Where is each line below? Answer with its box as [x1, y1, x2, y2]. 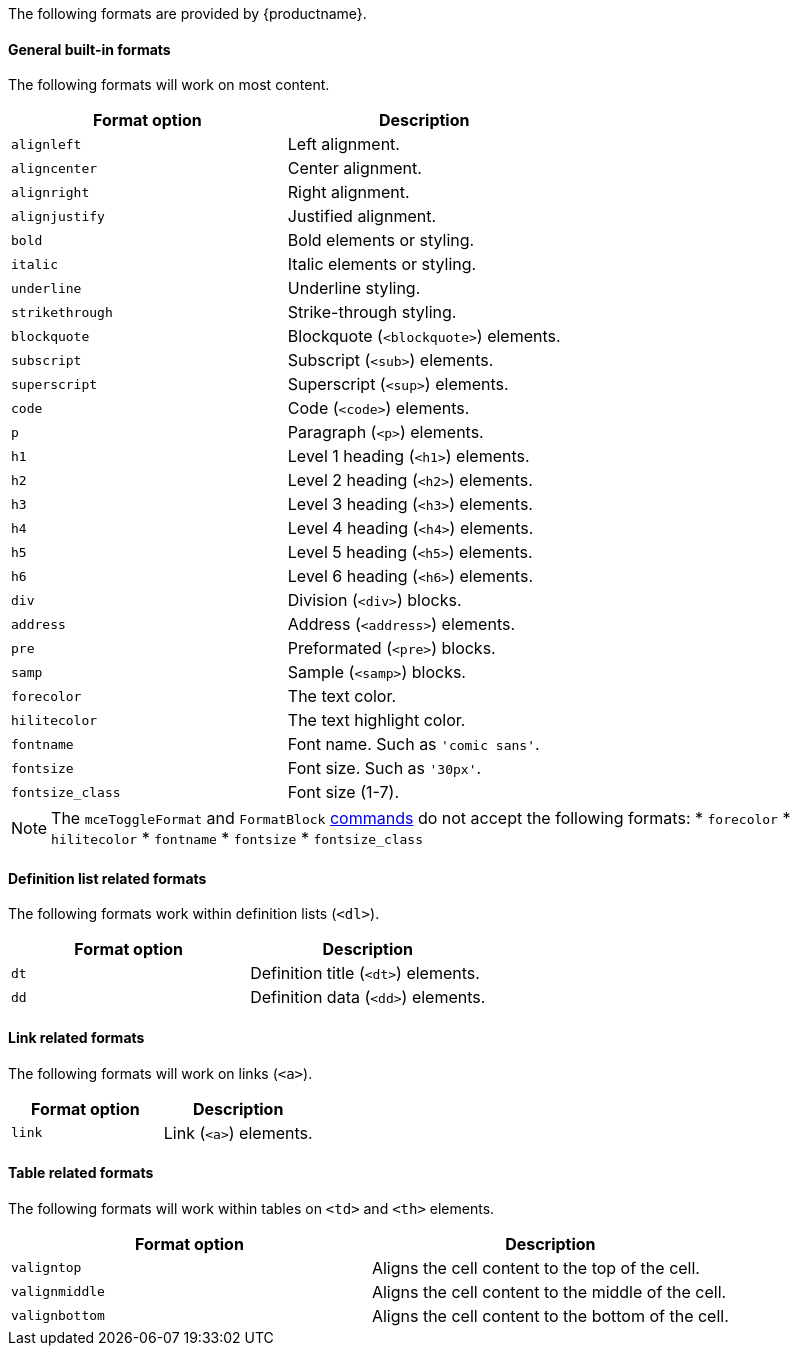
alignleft [11, 136, 82, 152]
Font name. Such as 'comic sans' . [287, 734, 540, 755]
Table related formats [8, 1164, 154, 1182]
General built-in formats [8, 40, 171, 58]
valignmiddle [11, 1284, 105, 1300]
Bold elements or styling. [287, 230, 475, 251]
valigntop [11, 1260, 82, 1276]
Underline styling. [287, 278, 421, 299]
